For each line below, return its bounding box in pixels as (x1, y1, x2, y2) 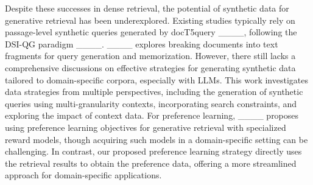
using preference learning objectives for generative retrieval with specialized (5, 120, 286, 133)
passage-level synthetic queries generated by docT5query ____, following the (5, 26, 297, 38)
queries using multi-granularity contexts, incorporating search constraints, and (5, 97, 297, 110)
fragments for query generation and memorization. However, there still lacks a (5, 49, 296, 62)
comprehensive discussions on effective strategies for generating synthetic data (5, 61, 296, 74)
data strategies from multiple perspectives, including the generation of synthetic (5, 85, 303, 98)
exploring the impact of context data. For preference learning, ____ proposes (5, 109, 299, 122)
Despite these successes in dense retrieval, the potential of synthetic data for (5, 2, 289, 14)
